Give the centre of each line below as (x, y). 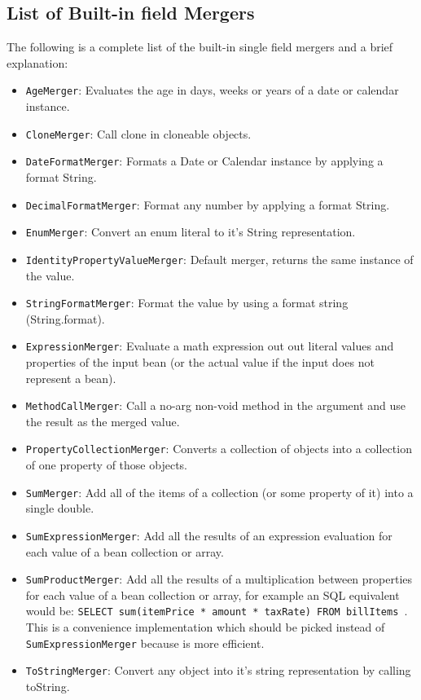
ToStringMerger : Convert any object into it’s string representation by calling (218, 670)
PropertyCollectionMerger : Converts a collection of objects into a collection (219, 449)
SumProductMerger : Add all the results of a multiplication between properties (219, 579)
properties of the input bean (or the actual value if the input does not (200, 362)
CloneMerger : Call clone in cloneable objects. (138, 133)
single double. (60, 508)
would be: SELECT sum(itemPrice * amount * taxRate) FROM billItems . (217, 611)
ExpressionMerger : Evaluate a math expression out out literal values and (210, 346)
